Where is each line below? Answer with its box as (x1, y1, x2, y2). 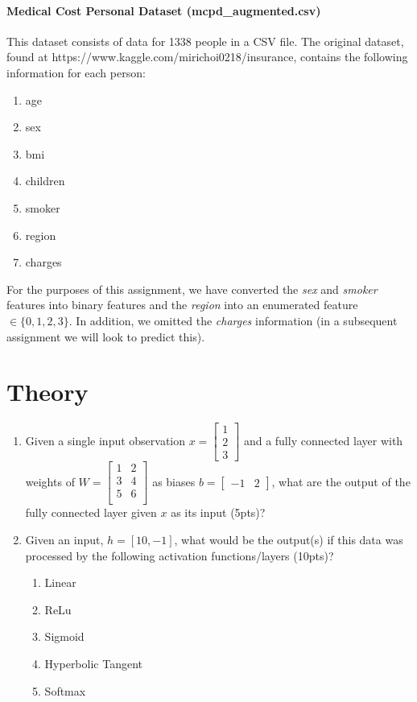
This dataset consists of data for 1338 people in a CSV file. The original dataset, (6, 32, 404, 49)
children (25, 172, 65, 189)
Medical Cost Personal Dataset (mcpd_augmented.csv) (6, 2, 321, 19)
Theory (6, 375, 89, 408)
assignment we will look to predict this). (6, 328, 205, 345)
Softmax (44, 682, 86, 699)
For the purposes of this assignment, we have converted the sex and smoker (6, 280, 378, 297)
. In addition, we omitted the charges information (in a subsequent (68, 312, 398, 328)
